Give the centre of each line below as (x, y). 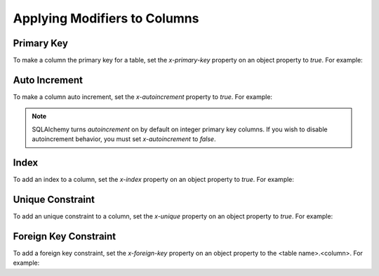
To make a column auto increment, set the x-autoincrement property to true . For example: (143, 97)
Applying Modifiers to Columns (106, 18)
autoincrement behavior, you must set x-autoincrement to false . (124, 139)
